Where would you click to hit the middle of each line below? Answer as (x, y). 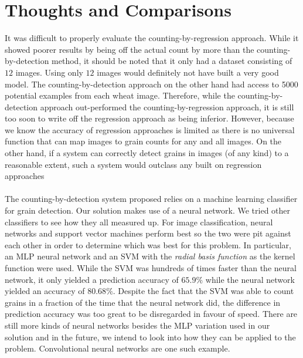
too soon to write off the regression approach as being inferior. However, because (149, 118)
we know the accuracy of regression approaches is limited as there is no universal (150, 129)
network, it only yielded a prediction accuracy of (92, 279)
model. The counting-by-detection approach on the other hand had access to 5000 (151, 84)
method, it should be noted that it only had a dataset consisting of (172, 61)
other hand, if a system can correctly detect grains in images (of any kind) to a (147, 153)
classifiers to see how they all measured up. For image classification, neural (139, 222)
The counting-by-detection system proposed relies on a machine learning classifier (151, 199)
